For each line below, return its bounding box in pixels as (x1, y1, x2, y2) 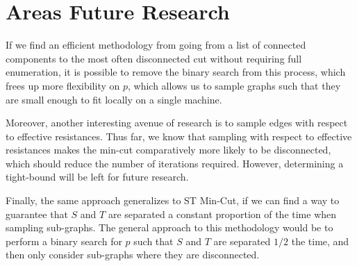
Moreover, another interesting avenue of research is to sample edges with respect (6, 115, 348, 130)
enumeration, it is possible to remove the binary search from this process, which (6, 65, 346, 79)
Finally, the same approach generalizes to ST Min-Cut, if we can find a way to (6, 193, 340, 208)
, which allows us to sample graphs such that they (127, 78, 341, 92)
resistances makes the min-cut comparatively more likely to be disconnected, (6, 142, 331, 157)
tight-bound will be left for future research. (6, 169, 189, 184)
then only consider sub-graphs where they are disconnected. (6, 247, 260, 262)
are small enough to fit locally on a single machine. (6, 92, 222, 106)
